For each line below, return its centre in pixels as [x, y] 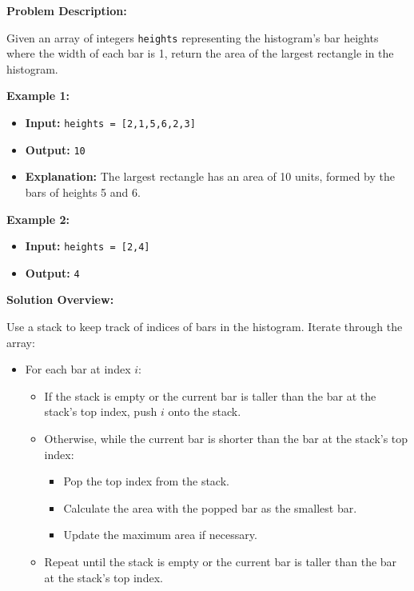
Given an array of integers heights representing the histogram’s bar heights [193, 37]
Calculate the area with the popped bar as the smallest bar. [210, 507]
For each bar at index [78, 369]
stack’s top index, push [101, 411]
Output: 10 [55, 149]
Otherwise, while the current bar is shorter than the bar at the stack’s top [226, 438]
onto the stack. [205, 411]
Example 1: [38, 96]
